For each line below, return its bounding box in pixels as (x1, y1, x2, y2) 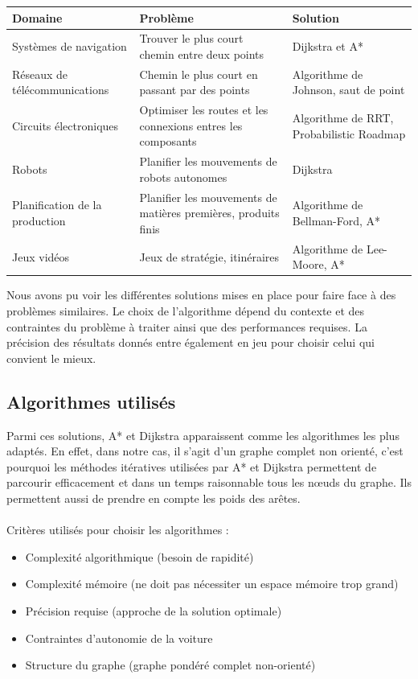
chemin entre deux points (139, 45, 264, 62)
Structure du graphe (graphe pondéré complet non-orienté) (25, 656, 316, 673)
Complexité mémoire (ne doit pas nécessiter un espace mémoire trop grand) (25, 575, 399, 592)
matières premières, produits (139, 204, 280, 221)
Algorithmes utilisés (6, 389, 176, 414)
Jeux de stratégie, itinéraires (139, 248, 280, 265)
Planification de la (12, 196, 102, 213)
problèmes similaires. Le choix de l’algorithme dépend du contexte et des (6, 302, 365, 319)
